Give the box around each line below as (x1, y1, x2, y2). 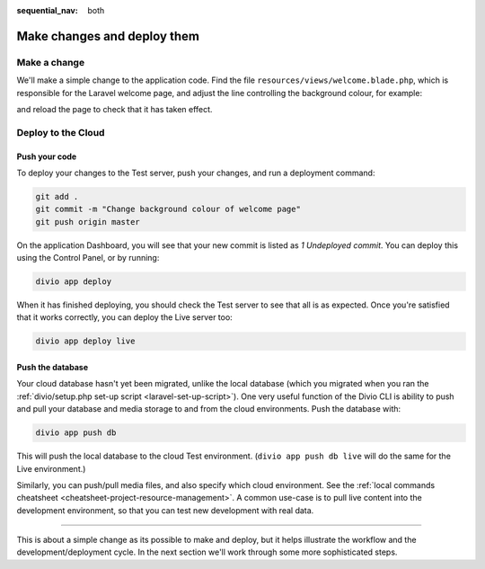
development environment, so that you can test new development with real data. (16, 504, 314, 516)
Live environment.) (16, 463, 86, 474)
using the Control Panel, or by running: (16, 253, 160, 263)
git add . (35, 191, 79, 201)
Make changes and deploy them (16, 28, 199, 44)
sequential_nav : (16, 5, 78, 15)
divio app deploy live (35, 336, 136, 346)
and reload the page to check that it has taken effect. (16, 103, 213, 114)
